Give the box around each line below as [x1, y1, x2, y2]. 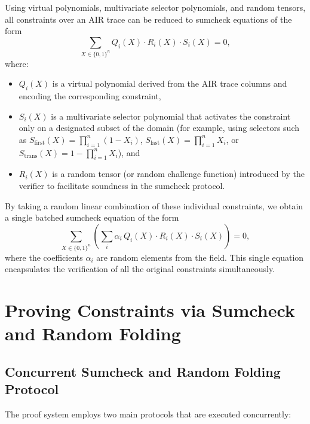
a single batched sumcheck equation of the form [5, 211, 179, 224]
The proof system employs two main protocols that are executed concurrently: [5, 408, 291, 420]
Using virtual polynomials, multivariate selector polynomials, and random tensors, [5, 1, 306, 13]
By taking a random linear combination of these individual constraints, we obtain [5, 199, 303, 212]
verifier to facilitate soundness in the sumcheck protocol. [19, 179, 225, 192]
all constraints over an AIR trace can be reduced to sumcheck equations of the [5, 13, 292, 25]
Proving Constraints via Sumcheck [5, 298, 295, 322]
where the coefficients [5, 251, 83, 263]
